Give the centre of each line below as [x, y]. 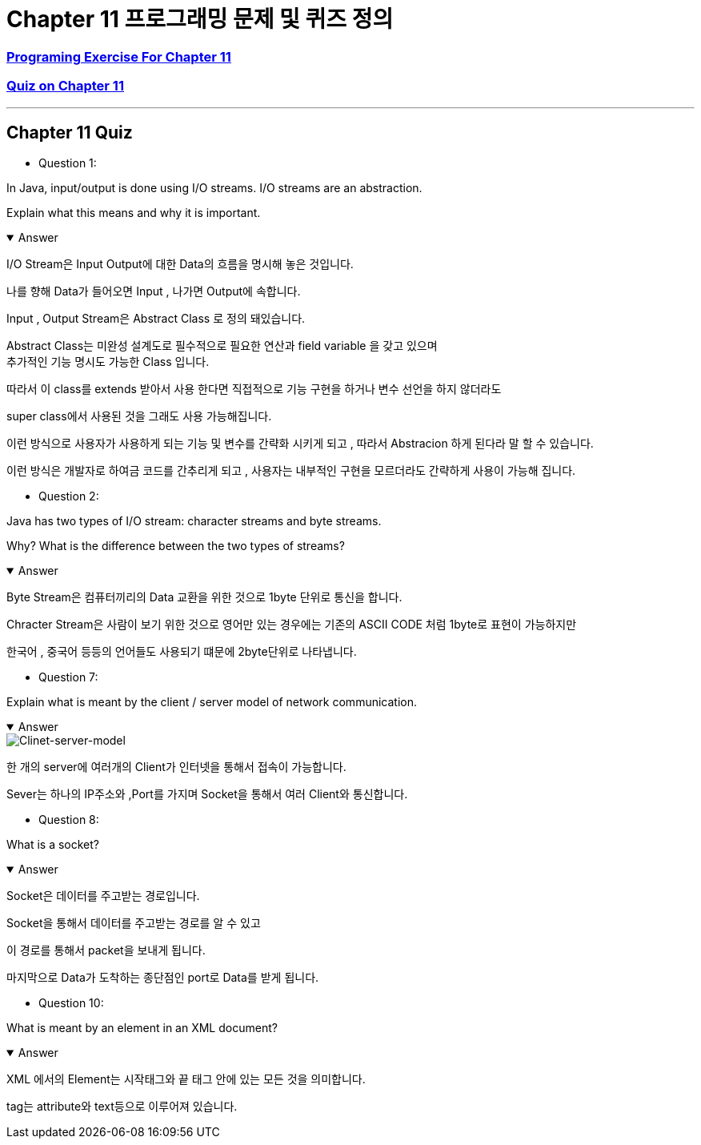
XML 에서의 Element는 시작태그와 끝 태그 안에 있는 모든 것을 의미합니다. [186, 1079]
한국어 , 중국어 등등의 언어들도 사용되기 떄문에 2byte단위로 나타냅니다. [182, 652]
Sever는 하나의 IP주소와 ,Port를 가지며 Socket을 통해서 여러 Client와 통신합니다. [207, 794]
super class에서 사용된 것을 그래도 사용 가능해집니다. [139, 416]
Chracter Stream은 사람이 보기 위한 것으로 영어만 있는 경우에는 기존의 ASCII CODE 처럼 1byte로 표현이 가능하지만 [292, 625]
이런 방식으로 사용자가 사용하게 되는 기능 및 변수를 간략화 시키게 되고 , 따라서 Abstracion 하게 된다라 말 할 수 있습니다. [300, 444]
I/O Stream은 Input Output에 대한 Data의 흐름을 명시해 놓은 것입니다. [180, 264]
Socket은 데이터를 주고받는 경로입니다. [103, 896]
